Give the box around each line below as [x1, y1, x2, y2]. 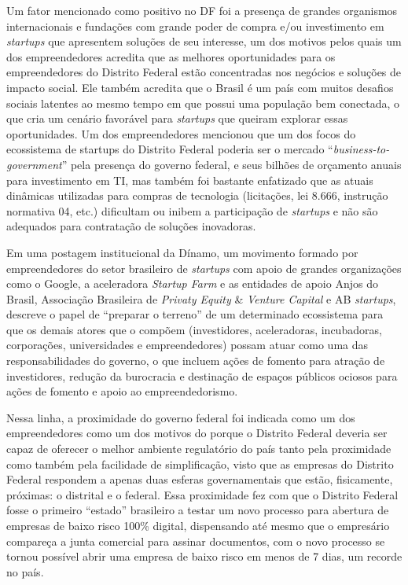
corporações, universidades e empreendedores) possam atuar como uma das [6, 337, 369, 353]
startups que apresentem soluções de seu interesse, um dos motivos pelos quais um [6, 33, 402, 50]
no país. [6, 563, 44, 579]
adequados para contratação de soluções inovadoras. [6, 218, 256, 234]
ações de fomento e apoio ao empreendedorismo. [6, 383, 238, 399]
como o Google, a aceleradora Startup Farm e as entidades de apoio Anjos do [6, 275, 378, 292]
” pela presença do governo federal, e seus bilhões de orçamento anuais [61, 156, 402, 172]
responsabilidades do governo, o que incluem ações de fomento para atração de [6, 352, 385, 369]
